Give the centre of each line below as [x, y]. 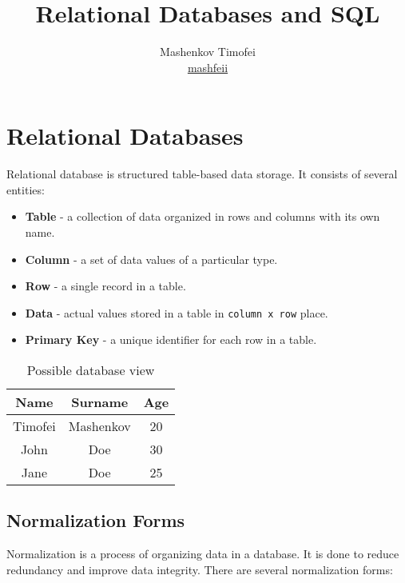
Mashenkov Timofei [208, 52]
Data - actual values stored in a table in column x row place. [177, 312]
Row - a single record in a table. [105, 286]
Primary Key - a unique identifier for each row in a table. [171, 339]
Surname [100, 402]
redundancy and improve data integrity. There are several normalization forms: [200, 569]
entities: [26, 189]
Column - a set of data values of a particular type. [151, 259]
